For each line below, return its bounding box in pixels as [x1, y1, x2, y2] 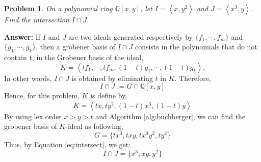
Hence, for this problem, [4, 90, 80, 101]
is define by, [90, 90, 127, 101]
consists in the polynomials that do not [135, 41, 257, 52]
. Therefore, [174, 72, 211, 83]
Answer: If [4, 31, 41, 42]
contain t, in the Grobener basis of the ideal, [4, 51, 143, 62]
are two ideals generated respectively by [68, 31, 193, 42]
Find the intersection [4, 14, 69, 24]
